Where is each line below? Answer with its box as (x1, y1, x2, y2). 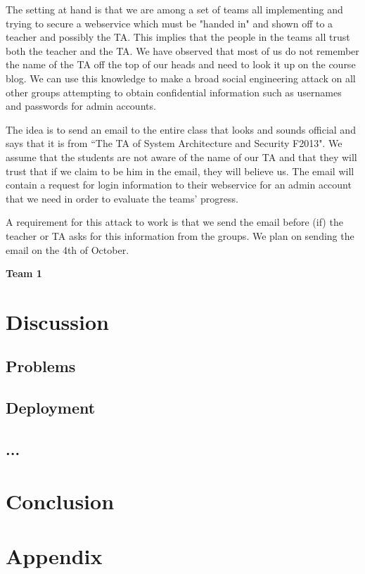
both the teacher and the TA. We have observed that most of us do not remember (6, 43, 359, 58)
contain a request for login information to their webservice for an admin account (6, 177, 352, 192)
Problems (6, 355, 76, 377)
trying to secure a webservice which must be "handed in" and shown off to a (6, 15, 333, 30)
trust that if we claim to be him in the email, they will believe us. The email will (6, 163, 354, 178)
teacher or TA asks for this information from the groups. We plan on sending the (6, 228, 354, 243)
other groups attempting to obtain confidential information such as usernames (6, 84, 342, 99)
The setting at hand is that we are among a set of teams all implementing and (6, 2, 343, 16)
